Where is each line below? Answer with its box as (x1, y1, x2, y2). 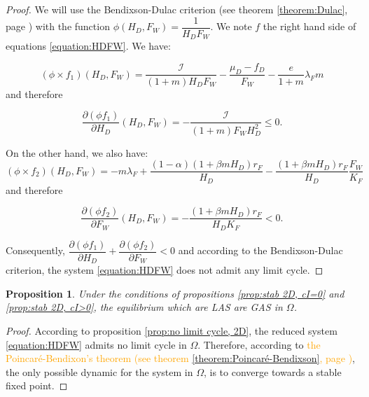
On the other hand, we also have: (6, 145, 148, 160)
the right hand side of (263, 19, 356, 34)
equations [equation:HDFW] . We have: (6, 39, 171, 53)
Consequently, (6, 243, 65, 258)
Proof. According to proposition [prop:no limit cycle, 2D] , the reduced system (6, 323, 337, 338)
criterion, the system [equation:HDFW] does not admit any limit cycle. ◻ (6, 263, 323, 277)
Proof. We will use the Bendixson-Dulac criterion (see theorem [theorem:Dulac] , (6, 2, 348, 16)
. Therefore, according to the (197, 337, 321, 351)
